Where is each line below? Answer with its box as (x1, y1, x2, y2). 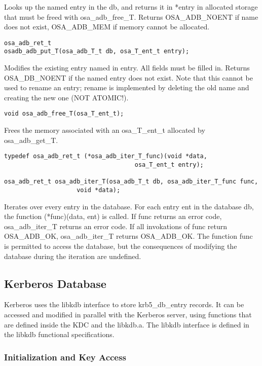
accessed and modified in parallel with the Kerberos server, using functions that (4, 309, 252, 319)
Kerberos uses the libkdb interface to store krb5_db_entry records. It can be (4, 299, 244, 310)
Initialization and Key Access (4, 350, 126, 363)
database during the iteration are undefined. (4, 250, 141, 261)
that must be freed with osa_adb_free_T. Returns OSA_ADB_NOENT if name (4, 11, 258, 22)
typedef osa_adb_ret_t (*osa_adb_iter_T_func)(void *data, (4, 153, 207, 160)
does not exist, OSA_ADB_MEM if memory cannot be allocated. (4, 21, 210, 32)
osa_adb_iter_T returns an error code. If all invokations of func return (4, 221, 228, 231)
